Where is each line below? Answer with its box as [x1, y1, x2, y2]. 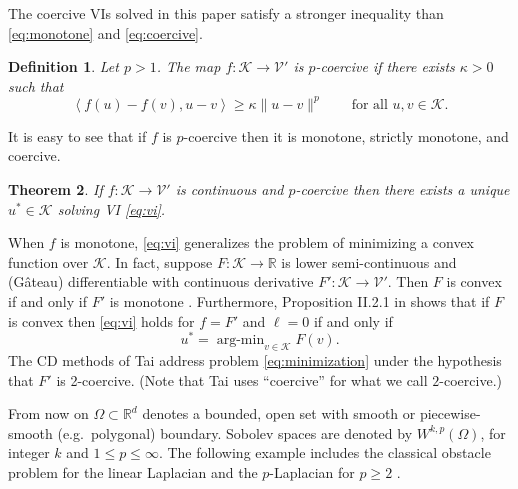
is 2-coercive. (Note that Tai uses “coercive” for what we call [56, 369, 428, 390]
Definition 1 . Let [8, 56, 119, 77]
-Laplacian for [269, 462, 355, 483]
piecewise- [419, 403, 481, 424]
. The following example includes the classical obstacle [158, 442, 491, 463]
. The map [156, 56, 221, 77]
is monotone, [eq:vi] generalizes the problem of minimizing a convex [60, 232, 475, 253]
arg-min [216, 333, 265, 348]
